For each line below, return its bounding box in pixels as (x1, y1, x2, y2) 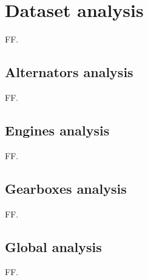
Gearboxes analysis (5, 179, 127, 197)
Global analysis (5, 237, 102, 256)
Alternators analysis (5, 63, 133, 81)
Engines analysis (5, 120, 110, 139)
